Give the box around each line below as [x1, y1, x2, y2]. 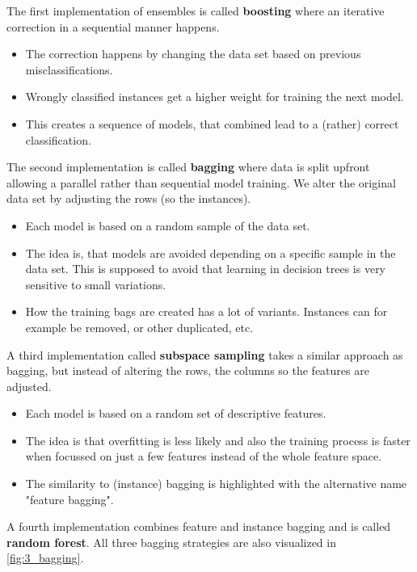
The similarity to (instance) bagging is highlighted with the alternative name [25, 475, 407, 492]
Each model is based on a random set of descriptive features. [25, 405, 326, 422]
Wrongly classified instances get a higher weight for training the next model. [25, 88, 404, 105]
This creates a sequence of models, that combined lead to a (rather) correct [25, 115, 399, 132]
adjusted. [6, 377, 52, 394]
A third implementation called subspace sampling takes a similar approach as [6, 346, 403, 363]
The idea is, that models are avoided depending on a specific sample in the [25, 244, 396, 261]
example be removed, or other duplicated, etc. [25, 318, 254, 335]
